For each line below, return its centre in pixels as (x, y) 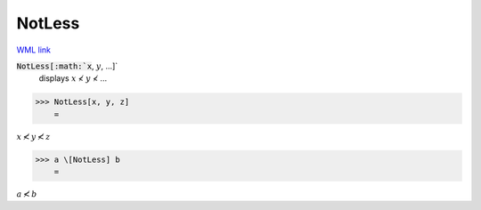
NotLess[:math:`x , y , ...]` (67, 66)
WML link (34, 50)
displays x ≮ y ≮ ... (73, 78)
